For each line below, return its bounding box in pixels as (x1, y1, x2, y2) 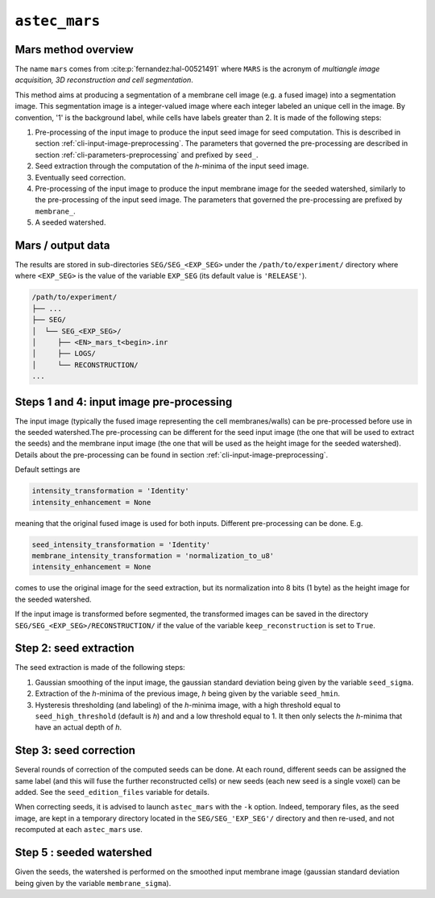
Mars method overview (14, 43, 135, 56)
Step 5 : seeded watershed (14, 846, 152, 859)
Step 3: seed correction (14, 743, 136, 757)
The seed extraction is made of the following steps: (14, 663, 185, 672)
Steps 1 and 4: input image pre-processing (14, 395, 233, 408)
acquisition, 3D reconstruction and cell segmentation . (14, 75, 193, 85)
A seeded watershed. (35, 217, 106, 227)
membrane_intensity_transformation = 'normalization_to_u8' (31, 551, 275, 560)
